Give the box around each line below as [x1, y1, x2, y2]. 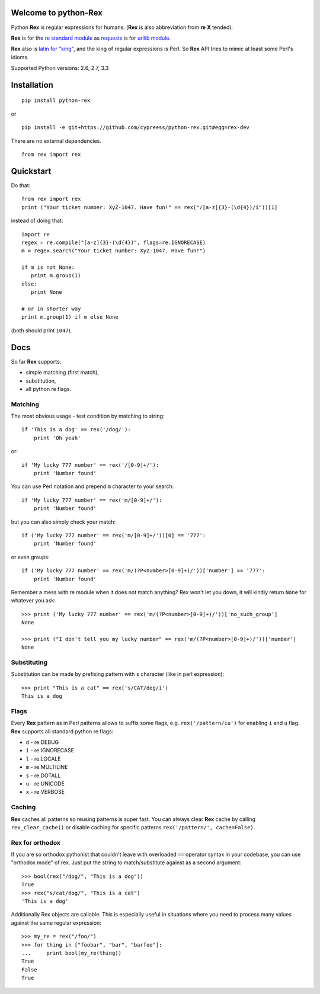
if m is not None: [21, 264, 75, 271]
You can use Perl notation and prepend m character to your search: [11, 483, 174, 490]
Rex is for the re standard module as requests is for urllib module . [11, 34, 171, 41]
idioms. [11, 53, 29, 60]
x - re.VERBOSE [25, 788, 65, 796]
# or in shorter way [21, 306, 81, 312]
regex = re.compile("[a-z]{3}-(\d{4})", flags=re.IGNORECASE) [21, 239, 206, 246]
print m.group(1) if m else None [21, 314, 119, 320]
